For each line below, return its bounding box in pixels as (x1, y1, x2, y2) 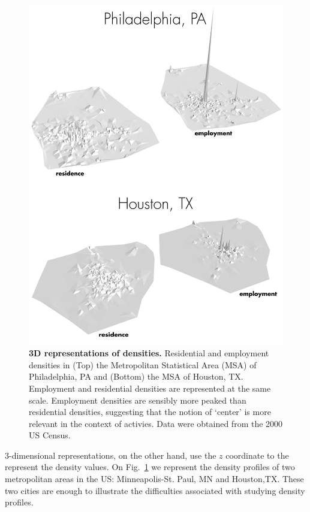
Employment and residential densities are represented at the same (29, 381, 271, 394)
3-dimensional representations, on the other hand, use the (5, 449, 216, 461)
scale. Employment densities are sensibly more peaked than (29, 393, 246, 406)
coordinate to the (225, 449, 289, 461)
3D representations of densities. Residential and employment (29, 347, 269, 359)
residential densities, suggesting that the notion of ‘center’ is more (29, 405, 271, 418)
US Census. (29, 429, 71, 441)
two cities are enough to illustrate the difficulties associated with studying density (5, 484, 305, 496)
